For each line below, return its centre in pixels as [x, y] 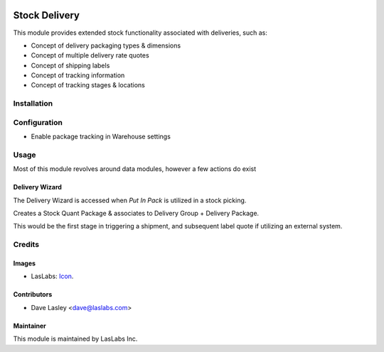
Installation [33, 104]
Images [24, 263]
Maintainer [30, 326]
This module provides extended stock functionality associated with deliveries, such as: [140, 33]
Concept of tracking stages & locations [88, 85]
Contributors [33, 295]
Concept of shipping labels [70, 65]
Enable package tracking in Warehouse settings [101, 137]
